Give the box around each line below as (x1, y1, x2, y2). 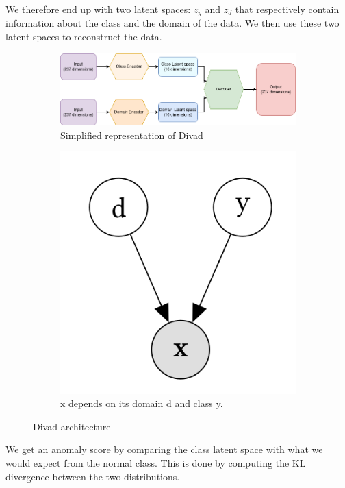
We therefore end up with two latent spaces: (5, 2, 191, 16)
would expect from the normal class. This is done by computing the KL (5, 455, 306, 469)
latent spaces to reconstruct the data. (5, 29, 162, 44)
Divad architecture (33, 419, 111, 433)
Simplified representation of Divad (60, 127, 203, 142)
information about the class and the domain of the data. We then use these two (5, 16, 340, 30)
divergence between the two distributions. (5, 469, 180, 483)
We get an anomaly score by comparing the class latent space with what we (5, 442, 323, 456)
